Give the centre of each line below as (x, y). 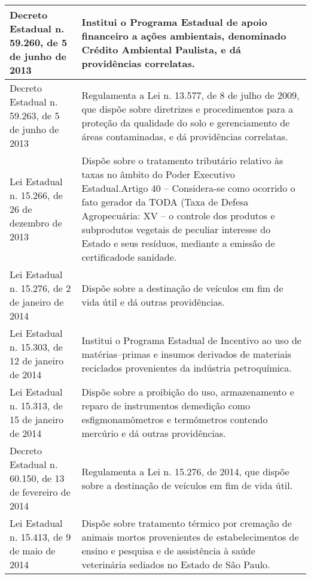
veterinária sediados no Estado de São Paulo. (176, 564)
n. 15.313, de (36, 405)
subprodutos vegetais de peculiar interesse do (176, 229)
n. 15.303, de (36, 347)
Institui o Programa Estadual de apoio (174, 22)
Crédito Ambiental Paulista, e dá (161, 49)
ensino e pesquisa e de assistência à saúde (168, 551)
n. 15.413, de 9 (40, 537)
